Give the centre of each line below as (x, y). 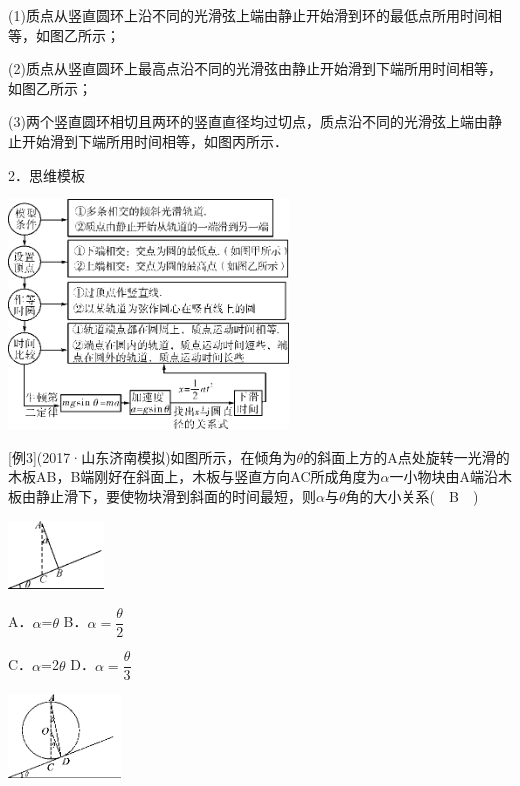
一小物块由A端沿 (444, 476)
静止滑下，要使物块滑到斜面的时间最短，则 (175, 495)
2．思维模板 (46, 174)
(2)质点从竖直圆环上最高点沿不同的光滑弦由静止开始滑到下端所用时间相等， (255, 68)
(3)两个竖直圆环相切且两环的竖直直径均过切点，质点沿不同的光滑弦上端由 (248, 121)
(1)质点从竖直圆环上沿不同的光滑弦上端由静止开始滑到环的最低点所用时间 (248, 15)
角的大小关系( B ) (412, 495)
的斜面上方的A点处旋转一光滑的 (406, 456)
